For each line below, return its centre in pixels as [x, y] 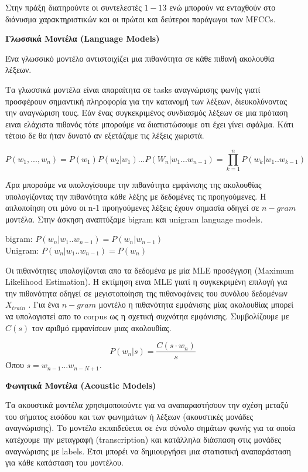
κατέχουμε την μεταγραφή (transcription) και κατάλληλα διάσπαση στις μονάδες [143, 439]
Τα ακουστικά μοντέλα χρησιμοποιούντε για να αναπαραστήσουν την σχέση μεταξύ [147, 405]
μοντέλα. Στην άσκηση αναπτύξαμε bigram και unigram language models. [134, 219]
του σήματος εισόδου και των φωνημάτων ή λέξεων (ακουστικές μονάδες [129, 416]
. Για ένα [44, 304]
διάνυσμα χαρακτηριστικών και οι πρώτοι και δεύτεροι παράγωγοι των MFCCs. [141, 18]
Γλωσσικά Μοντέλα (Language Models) [83, 38]
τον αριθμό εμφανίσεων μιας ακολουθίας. [102, 327]
